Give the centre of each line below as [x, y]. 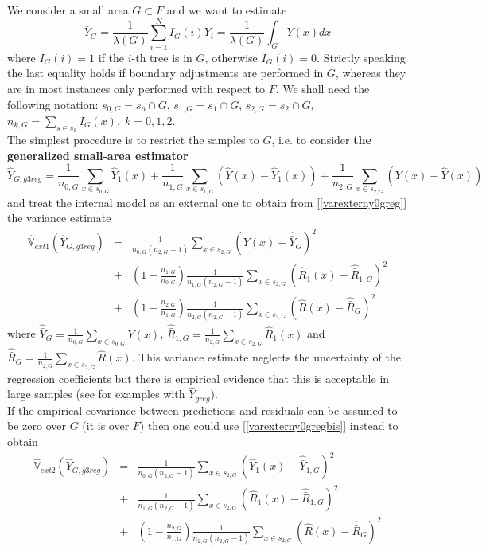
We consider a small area [68, 10]
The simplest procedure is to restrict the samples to [133, 140]
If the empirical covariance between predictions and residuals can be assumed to [202, 410]
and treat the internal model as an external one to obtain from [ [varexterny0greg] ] [207, 202]
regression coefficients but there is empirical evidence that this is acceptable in [198, 378]
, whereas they [371, 73]
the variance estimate [59, 218]
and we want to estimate [227, 10]
